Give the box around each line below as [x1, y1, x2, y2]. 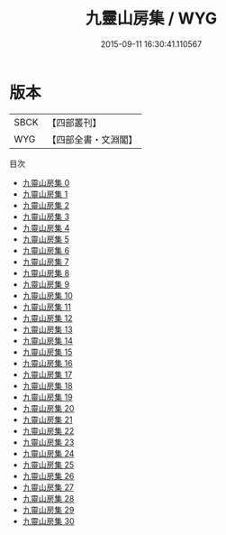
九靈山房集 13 [22, 324, 74, 335]
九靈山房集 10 [22, 290, 74, 300]
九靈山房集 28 [22, 493, 75, 503]
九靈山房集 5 [22, 234, 70, 244]
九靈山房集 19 [22, 392, 74, 402]
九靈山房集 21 [22, 414, 73, 425]
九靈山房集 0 [22, 177, 70, 188]
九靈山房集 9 [22, 279, 70, 290]
